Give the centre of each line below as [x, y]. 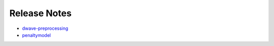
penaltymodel [36, 35]
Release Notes [41, 13]
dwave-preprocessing [45, 28]
